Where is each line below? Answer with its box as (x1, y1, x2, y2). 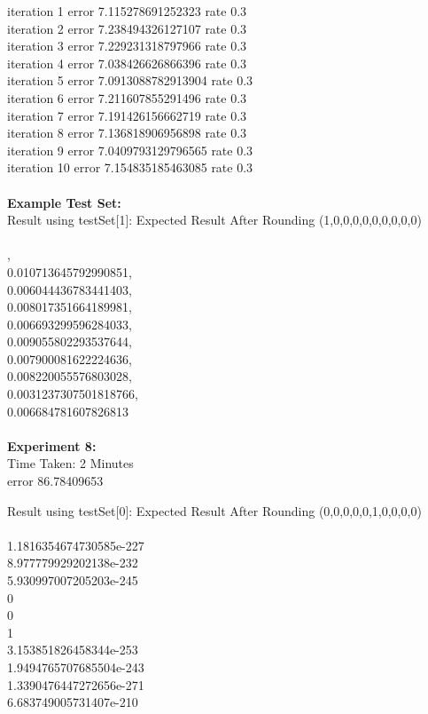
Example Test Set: (7, 193, 121, 211)
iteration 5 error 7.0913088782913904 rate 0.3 (7, 71, 253, 90)
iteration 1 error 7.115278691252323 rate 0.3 (7, 2, 247, 20)
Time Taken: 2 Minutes (7, 454, 134, 472)
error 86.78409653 (7, 472, 104, 490)
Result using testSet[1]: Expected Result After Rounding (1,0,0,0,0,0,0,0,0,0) (7, 210, 422, 229)
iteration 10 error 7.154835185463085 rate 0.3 (7, 158, 253, 177)
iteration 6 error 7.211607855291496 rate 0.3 (7, 88, 247, 107)
